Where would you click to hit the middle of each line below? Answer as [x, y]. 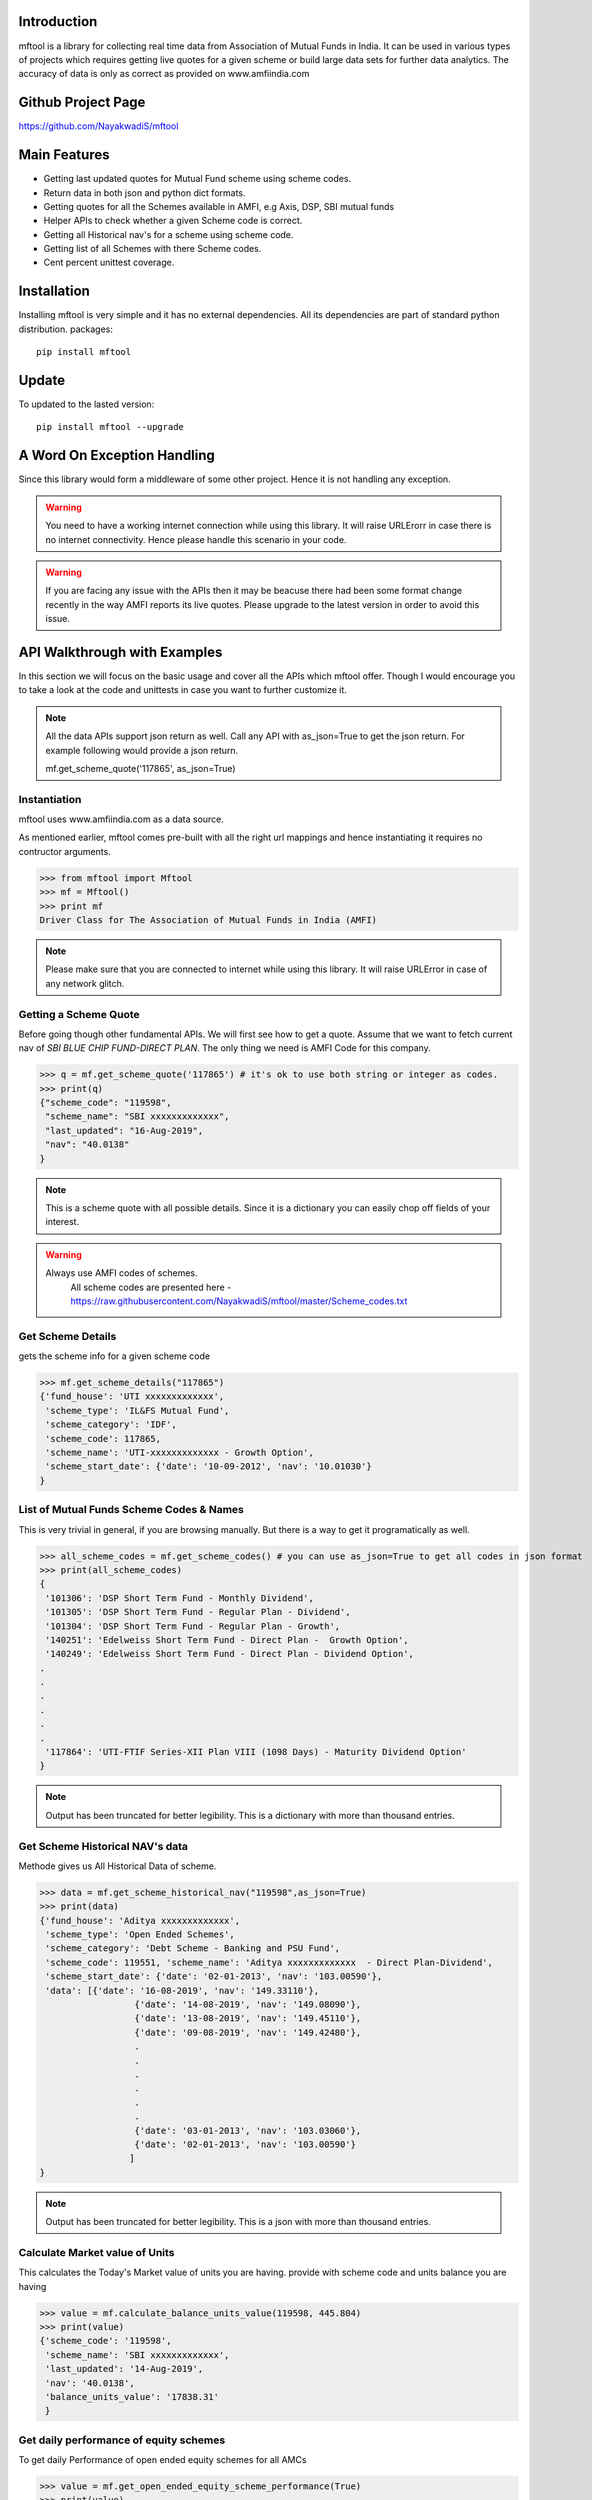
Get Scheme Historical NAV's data [103, 1846]
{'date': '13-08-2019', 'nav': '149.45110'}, [248, 2018]
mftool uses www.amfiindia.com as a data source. [121, 819]
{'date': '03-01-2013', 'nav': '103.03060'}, [248, 2130]
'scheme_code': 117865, [103, 1438]
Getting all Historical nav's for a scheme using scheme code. [168, 234]
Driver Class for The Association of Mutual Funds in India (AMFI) [208, 920]
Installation [54, 291]
